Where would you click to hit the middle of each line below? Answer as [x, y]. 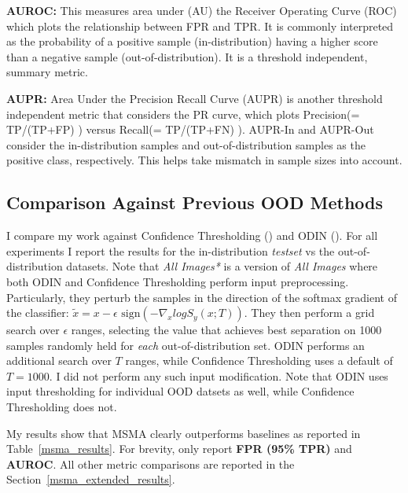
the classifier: [38, 313]
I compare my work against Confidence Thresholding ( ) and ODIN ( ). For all [192, 235]
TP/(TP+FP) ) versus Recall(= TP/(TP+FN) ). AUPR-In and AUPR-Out [190, 129]
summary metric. [47, 72]
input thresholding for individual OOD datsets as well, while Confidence [180, 391]
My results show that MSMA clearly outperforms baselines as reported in [184, 433]
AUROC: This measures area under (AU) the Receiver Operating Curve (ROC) [202, 10]
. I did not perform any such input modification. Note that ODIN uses [219, 375]
